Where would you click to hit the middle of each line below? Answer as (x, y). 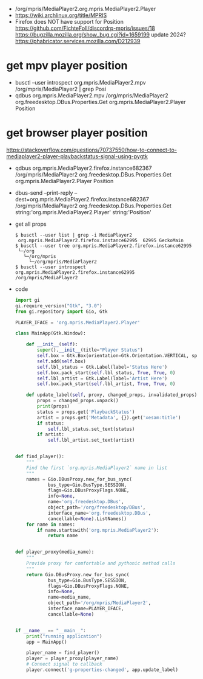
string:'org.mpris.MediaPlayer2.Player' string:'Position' (83, 212)
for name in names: (51, 524)
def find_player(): (40, 457)
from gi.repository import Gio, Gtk (61, 312)
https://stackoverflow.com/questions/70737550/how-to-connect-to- (92, 150)
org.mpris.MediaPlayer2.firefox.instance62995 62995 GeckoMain (101, 240)
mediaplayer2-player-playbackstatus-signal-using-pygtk (77, 156)
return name (63, 536)
